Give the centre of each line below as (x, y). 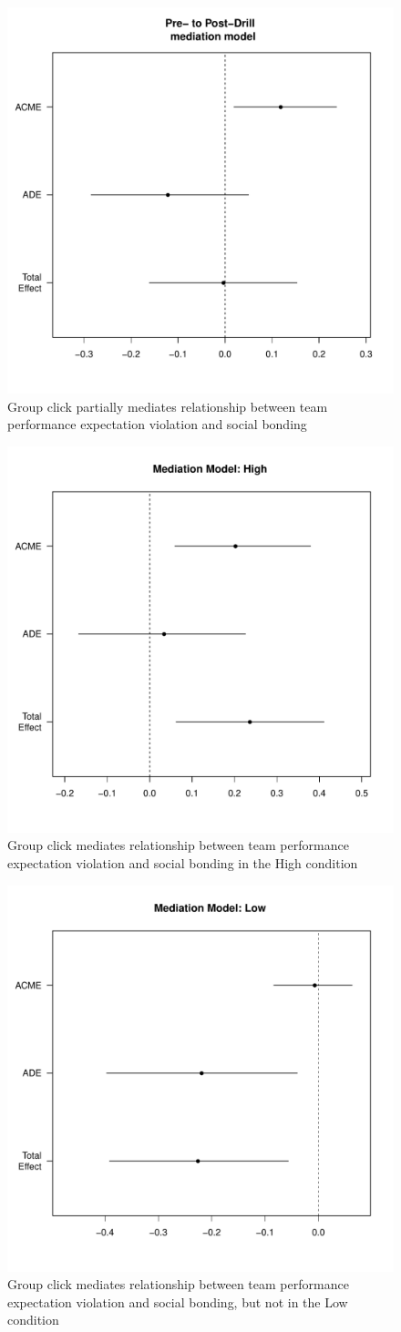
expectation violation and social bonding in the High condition (183, 862)
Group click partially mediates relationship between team (168, 406)
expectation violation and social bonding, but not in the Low (178, 1301)
